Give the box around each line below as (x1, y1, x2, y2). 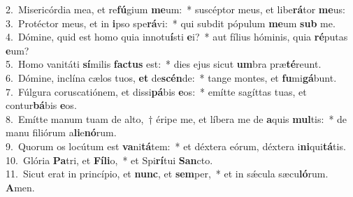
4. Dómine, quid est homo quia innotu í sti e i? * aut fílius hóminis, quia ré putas (6, 29, 348, 44)
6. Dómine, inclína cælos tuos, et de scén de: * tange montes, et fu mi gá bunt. (6, 70, 337, 85)
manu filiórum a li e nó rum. (6, 125, 117, 140)
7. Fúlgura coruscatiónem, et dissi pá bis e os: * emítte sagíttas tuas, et (6, 84, 307, 98)
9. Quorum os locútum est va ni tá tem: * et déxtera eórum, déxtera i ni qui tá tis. (6, 138, 346, 153)
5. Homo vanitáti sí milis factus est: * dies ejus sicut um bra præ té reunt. (6, 57, 322, 71)
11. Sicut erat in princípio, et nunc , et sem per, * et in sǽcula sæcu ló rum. (6, 166, 329, 181)
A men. (6, 180, 35, 194)
